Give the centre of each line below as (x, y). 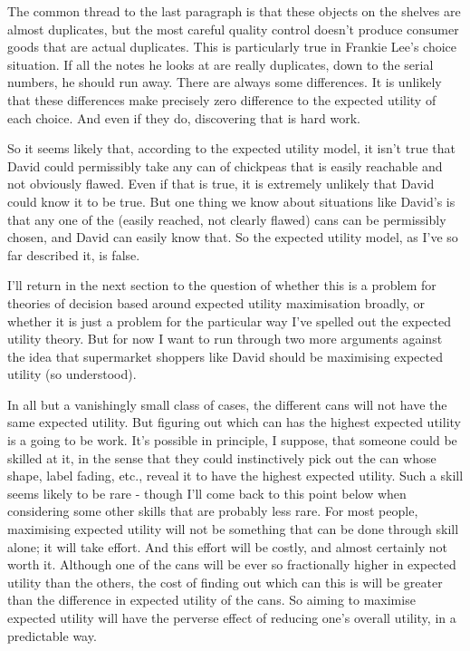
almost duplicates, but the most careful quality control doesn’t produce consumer (233, 29)
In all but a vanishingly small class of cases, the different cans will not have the (227, 404)
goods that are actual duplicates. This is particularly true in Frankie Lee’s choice (232, 47)
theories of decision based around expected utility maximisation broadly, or (216, 302)
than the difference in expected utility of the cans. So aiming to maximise (211, 600)
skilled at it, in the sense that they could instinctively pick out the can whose (222, 457)
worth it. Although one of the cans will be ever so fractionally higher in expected (232, 564)
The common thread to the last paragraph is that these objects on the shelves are (234, 11)
